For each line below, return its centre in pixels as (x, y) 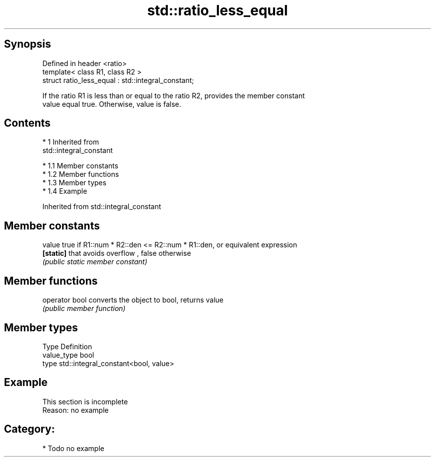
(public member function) (84, 308)
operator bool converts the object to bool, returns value (133, 300)
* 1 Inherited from (71, 142)
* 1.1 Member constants (80, 166)
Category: (30, 429)
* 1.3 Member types (74, 183)
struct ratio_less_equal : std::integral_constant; (118, 80)
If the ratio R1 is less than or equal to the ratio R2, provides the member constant (174, 95)
